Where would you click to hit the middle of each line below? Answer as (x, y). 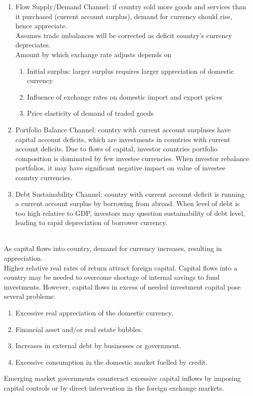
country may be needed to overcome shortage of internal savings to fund (112, 277)
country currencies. (44, 177)
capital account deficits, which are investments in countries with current (123, 139)
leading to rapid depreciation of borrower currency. (91, 222)
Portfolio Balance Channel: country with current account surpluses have (123, 129)
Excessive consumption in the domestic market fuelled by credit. (111, 362)
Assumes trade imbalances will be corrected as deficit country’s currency (124, 35)
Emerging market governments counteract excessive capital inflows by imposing (123, 378)
